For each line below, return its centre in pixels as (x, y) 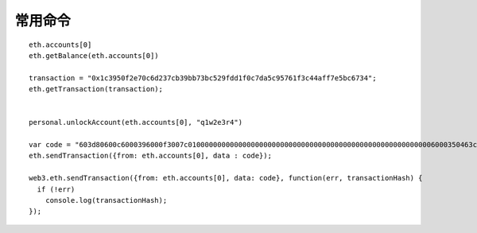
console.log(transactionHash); (106, 200)
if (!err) (56, 189)
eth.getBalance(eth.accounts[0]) (94, 55)
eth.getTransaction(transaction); (96, 89)
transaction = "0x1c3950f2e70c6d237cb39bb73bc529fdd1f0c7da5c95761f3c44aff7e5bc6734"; (203, 78)
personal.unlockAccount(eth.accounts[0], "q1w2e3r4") (136, 122)
